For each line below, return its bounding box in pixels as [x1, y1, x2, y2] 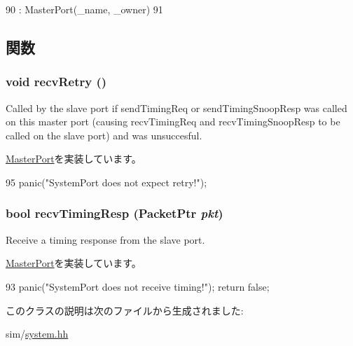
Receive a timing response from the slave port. [6, 232, 205, 247]
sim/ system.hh [6, 326, 69, 341]
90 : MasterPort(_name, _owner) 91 [6, 2, 163, 16]
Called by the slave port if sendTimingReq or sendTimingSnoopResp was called [6, 100, 347, 115]
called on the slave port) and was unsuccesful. [6, 127, 202, 142]
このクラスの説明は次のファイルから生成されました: [6, 303, 244, 317]
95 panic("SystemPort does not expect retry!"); [6, 174, 207, 189]
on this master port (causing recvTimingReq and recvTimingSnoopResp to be [6, 114, 340, 129]
